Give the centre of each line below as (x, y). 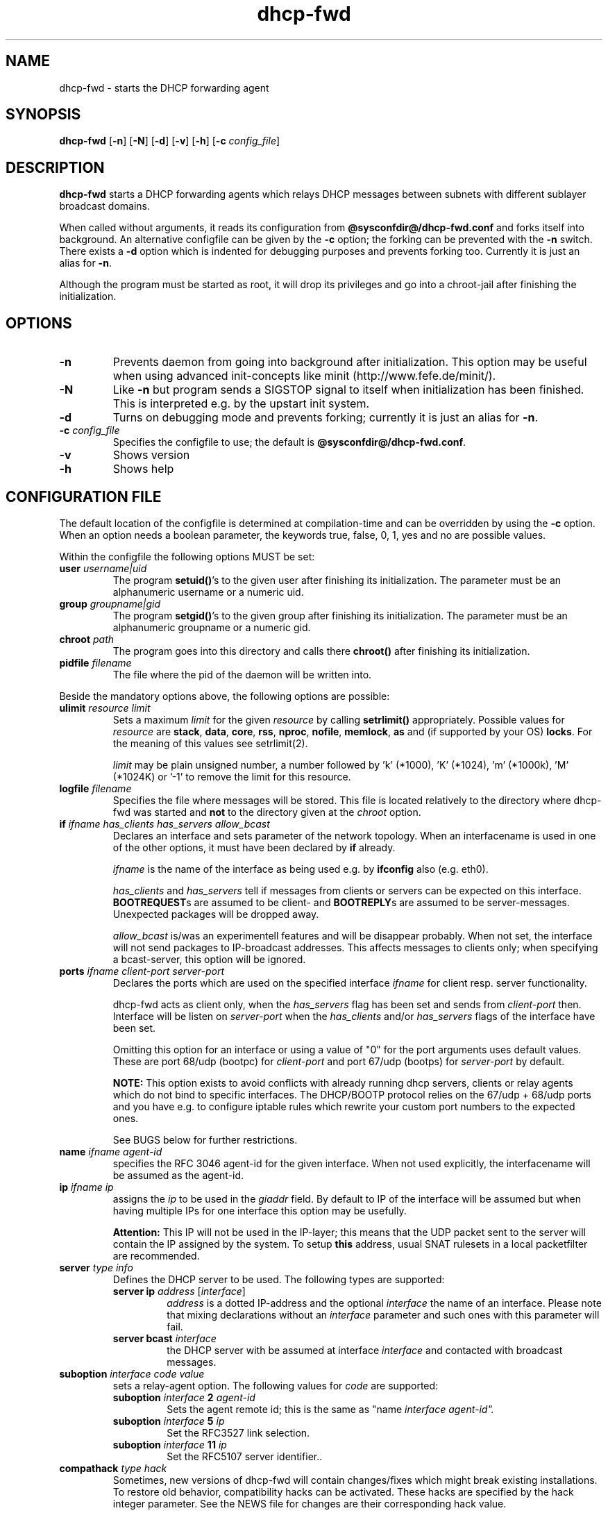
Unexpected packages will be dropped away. (216, 914)
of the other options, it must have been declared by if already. (254, 847)
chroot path (86, 639)
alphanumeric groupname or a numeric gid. (212, 627)
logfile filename (95, 788)
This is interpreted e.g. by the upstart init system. (241, 404)
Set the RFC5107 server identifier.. (245, 1456)
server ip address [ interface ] (179, 1291)
